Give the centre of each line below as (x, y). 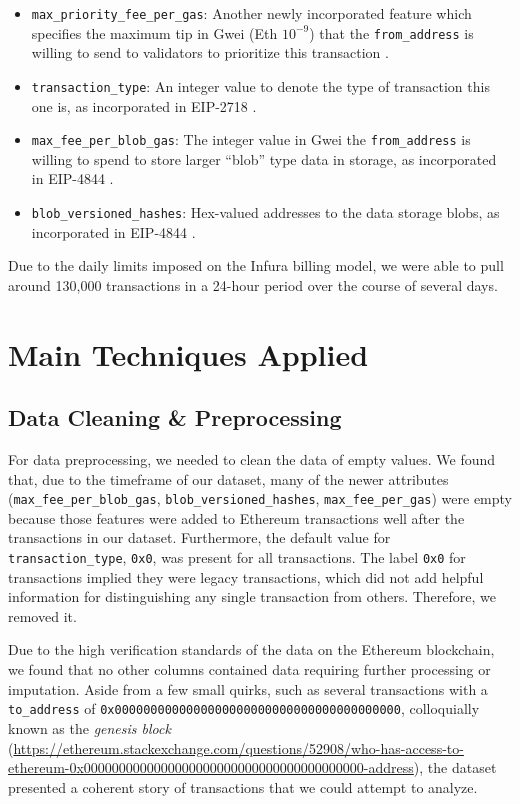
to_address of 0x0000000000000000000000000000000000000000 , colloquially (244, 708)
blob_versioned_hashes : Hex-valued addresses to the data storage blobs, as (265, 212)
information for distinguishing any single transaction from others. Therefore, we (252, 596)
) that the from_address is (391, 32)
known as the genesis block (89, 727)
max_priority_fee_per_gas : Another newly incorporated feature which (251, 13)
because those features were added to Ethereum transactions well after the (236, 517)
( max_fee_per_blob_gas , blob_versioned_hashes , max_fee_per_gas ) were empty (260, 498)
